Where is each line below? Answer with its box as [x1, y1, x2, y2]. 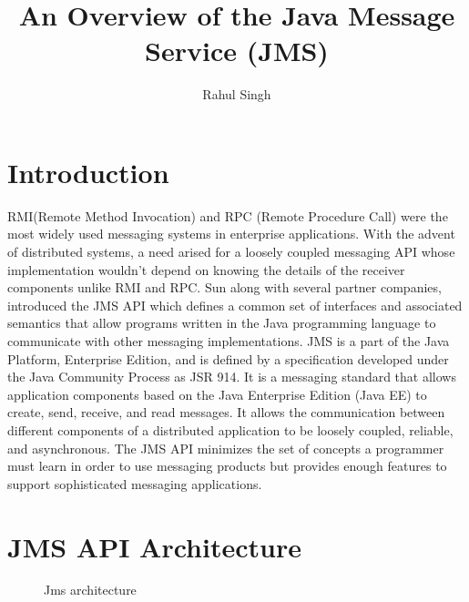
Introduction [7, 153, 169, 190]
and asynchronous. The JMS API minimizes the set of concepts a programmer [7, 438, 444, 457]
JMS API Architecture [7, 527, 301, 565]
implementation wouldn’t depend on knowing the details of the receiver [7, 260, 405, 279]
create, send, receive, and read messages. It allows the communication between [7, 403, 445, 422]
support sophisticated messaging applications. [7, 474, 262, 493]
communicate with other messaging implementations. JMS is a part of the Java [7, 332, 450, 350]
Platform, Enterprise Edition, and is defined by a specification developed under [7, 349, 449, 368]
